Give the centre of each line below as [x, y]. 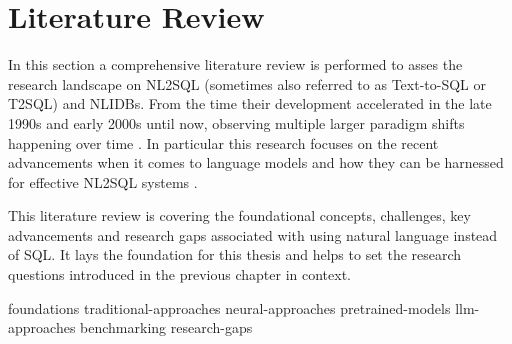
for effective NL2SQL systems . [103, 181]
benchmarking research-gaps [166, 327]
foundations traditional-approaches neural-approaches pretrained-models [229, 307]
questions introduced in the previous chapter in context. [179, 274]
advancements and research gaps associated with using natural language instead [253, 234]
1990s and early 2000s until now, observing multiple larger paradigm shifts [236, 122]
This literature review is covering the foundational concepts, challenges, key [239, 215]
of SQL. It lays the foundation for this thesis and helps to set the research [235, 254]
